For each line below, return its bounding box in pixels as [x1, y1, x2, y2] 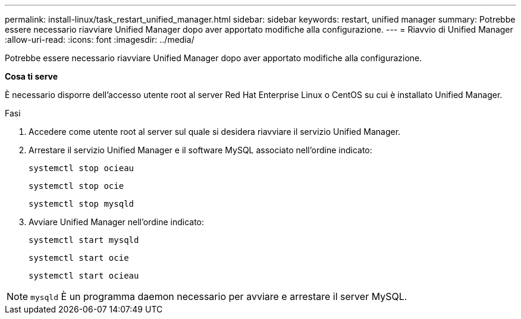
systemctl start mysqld [29, 235, 139, 245]
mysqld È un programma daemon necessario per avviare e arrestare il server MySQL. [30, 290, 407, 302]
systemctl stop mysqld [29, 199, 134, 209]
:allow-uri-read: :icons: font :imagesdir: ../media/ [5, 34, 194, 45]
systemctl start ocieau [29, 271, 139, 280]
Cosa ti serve [5, 71, 58, 81]
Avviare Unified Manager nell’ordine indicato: [29, 217, 205, 227]
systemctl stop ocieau [29, 163, 134, 173]
